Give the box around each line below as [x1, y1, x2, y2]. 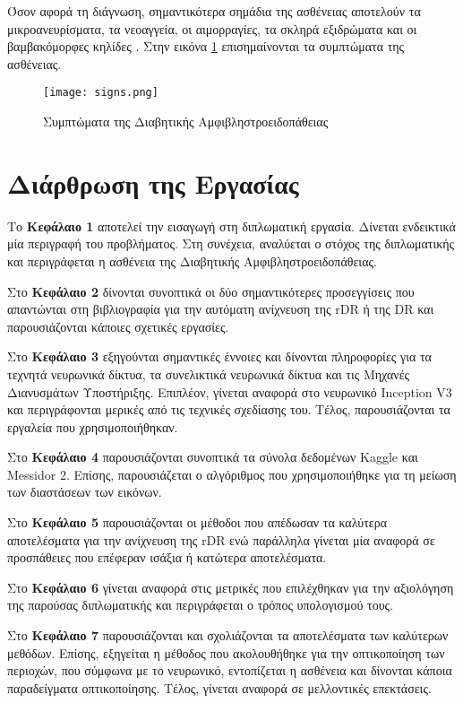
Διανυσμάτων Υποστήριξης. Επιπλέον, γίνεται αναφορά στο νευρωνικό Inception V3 [7, 382, 452, 401]
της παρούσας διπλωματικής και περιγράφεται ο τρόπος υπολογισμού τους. [7, 595, 393, 614]
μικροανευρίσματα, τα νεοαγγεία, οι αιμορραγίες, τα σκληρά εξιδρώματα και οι [7, 19, 417, 38]
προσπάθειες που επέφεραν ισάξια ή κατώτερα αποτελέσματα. [7, 548, 327, 567]
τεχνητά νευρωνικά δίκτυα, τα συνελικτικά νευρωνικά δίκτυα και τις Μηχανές [7, 364, 410, 383]
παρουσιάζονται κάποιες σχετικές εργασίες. [7, 317, 229, 335]
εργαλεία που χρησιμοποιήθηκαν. [7, 417, 178, 436]
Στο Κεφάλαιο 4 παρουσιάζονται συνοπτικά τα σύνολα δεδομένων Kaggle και [7, 447, 418, 466]
